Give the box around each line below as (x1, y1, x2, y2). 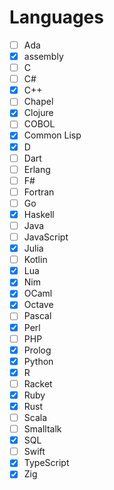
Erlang (23, 163, 51, 175)
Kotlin (23, 254, 48, 266)
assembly (23, 51, 64, 62)
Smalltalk (23, 423, 62, 435)
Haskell (23, 208, 55, 220)
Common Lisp (23, 129, 82, 141)
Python (23, 355, 54, 367)
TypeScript (23, 457, 70, 469)
